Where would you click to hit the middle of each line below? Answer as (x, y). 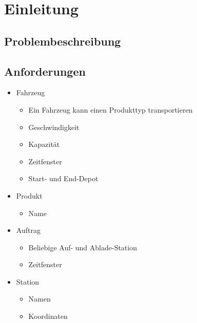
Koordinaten (48, 316)
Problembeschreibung (63, 41)
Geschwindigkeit (54, 127)
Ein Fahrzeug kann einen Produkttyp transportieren (111, 109)
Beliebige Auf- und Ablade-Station (83, 247)
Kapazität (44, 144)
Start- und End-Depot (63, 178)
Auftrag (28, 230)
